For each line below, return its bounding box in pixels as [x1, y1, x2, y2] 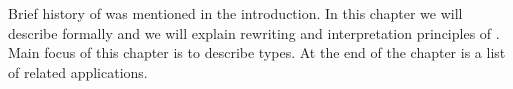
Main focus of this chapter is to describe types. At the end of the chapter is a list [8, 42, 506, 63]
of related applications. [8, 61, 148, 82]
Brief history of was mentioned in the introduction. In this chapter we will [8, 3, 463, 24]
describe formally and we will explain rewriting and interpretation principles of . [8, 22, 500, 43]
